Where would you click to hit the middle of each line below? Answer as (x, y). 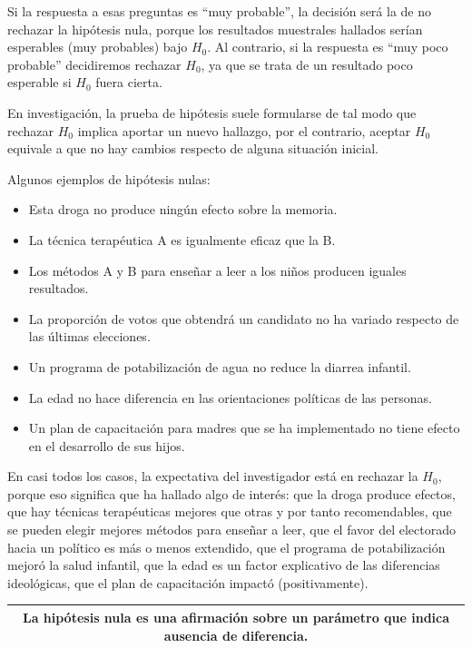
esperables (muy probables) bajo (98, 47)
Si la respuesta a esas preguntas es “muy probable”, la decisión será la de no (219, 11)
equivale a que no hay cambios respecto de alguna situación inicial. (193, 148)
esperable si (39, 82)
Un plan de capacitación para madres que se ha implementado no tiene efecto (244, 428)
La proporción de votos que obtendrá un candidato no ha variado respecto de (244, 318)
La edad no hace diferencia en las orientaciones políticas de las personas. (230, 397)
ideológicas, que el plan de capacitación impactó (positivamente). (188, 582)
